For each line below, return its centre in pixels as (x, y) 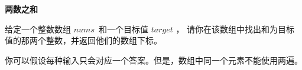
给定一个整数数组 (38, 29)
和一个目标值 (123, 29)
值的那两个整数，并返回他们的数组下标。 (83, 40)
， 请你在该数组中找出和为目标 (235, 29)
